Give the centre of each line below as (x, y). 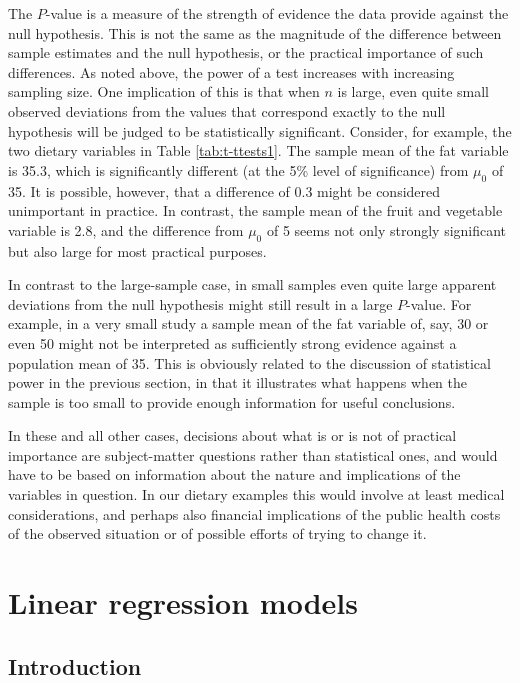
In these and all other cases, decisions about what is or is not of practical (232, 435)
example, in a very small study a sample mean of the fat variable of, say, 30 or (248, 323)
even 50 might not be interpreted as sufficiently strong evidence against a (232, 342)
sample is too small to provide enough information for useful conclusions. (232, 401)
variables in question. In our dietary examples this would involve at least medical (256, 494)
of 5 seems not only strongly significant (386, 229)
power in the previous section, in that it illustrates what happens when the (238, 382)
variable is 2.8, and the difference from (126, 229)
